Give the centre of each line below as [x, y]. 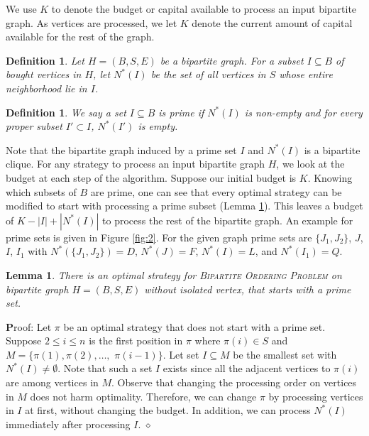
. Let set [181, 354]
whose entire [306, 74]
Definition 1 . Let [45, 60]
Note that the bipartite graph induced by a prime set [121, 149]
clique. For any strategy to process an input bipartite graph [136, 164]
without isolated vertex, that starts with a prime [248, 289]
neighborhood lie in [46, 88]
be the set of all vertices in [208, 74]
